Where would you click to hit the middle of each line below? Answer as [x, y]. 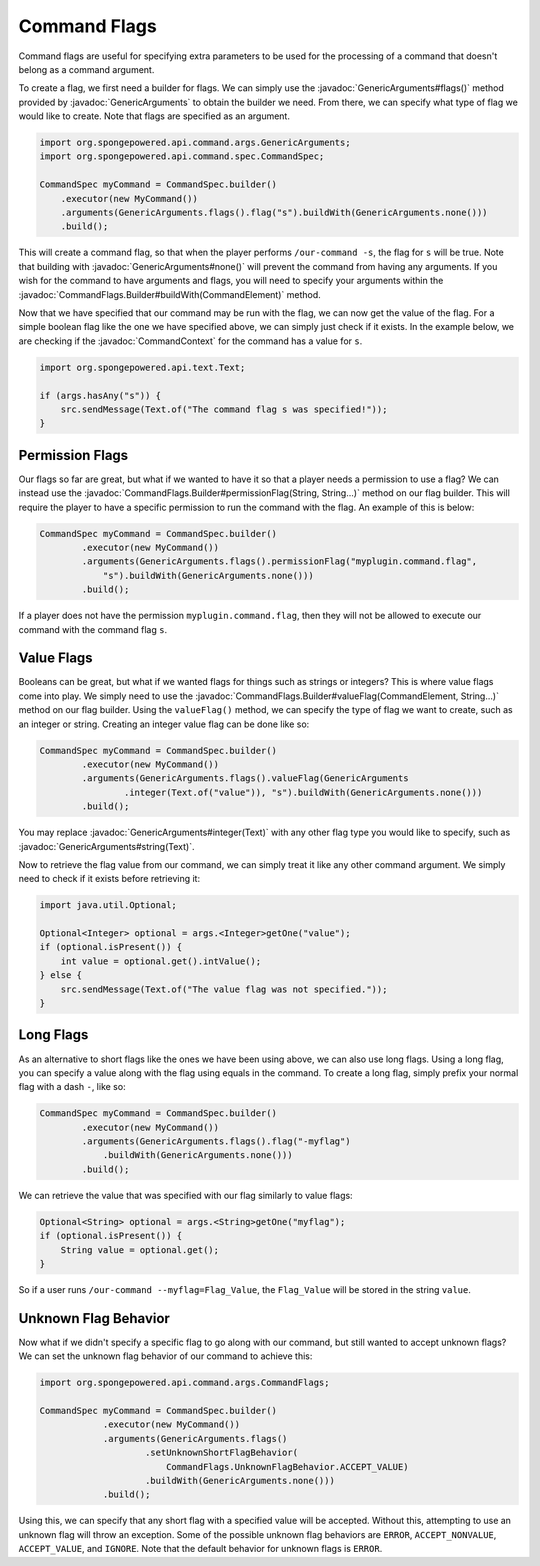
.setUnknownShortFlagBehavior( [222, 1453]
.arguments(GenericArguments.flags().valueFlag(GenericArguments [245, 778]
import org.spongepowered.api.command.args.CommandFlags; [184, 1383]
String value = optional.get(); [140, 1249]
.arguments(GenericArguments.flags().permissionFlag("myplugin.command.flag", [279, 561]
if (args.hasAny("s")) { [100, 395]
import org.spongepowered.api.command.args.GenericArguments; [195, 143]
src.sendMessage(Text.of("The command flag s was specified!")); [224, 409]
